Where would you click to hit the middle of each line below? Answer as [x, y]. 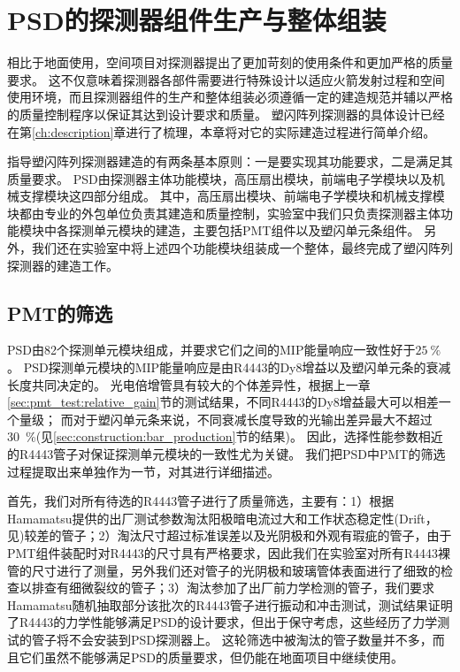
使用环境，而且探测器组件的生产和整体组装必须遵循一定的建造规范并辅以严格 [230, 97]
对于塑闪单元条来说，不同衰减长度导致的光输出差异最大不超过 [253, 419]
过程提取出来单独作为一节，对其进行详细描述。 [143, 471]
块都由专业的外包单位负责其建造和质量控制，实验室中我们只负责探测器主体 [224, 213]
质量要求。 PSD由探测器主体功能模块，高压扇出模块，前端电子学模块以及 [220, 178]
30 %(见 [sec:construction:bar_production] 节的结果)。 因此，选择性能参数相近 [225, 436]
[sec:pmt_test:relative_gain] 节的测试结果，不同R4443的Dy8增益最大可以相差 [223, 402]
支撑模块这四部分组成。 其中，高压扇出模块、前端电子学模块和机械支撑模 [232, 196]
